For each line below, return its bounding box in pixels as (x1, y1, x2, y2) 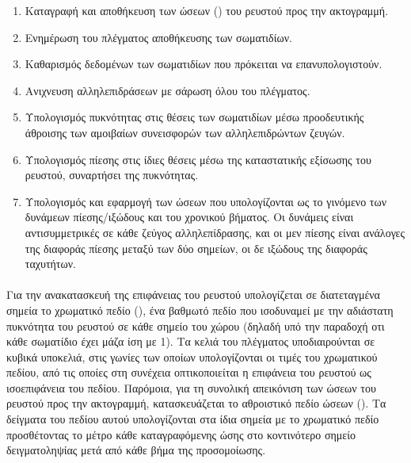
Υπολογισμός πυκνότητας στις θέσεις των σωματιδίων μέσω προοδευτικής (25, 109, 364, 125)
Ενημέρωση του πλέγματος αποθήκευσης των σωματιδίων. (25, 29, 292, 45)
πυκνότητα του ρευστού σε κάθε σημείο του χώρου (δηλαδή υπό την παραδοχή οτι (6, 317, 385, 334)
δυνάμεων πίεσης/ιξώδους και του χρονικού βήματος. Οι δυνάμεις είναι (25, 209, 354, 225)
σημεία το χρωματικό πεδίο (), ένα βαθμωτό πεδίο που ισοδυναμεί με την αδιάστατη (6, 301, 394, 318)
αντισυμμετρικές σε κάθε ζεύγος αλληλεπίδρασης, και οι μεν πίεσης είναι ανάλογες (25, 224, 405, 240)
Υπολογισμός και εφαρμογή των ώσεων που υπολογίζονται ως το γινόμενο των (25, 193, 387, 209)
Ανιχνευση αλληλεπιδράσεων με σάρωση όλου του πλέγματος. (25, 82, 310, 98)
